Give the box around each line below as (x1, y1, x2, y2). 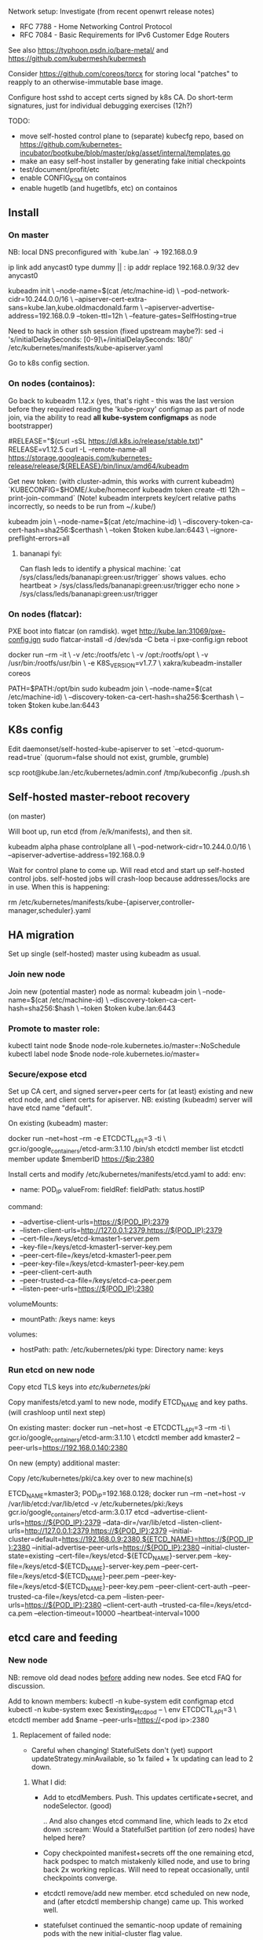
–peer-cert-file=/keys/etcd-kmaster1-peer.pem (19, 1250, 172, 1260)
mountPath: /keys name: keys (19, 1314, 115, 1323)
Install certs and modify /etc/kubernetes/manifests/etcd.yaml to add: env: (8, 1169, 247, 1179)
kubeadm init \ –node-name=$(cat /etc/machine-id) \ (8, 286, 180, 295)
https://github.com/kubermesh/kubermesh (8, 54, 147, 63)
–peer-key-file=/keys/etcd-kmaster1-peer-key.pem (19, 1259, 184, 1268)
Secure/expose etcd (8, 1069, 88, 1080)
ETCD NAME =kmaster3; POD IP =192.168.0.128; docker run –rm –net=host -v (8, 1489, 246, 1500)
